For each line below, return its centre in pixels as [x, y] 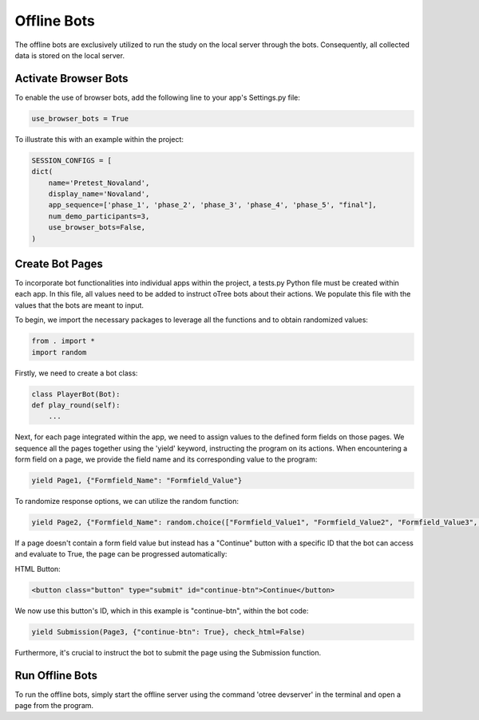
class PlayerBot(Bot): [76, 394]
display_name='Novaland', [99, 194]
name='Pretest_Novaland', [99, 183]
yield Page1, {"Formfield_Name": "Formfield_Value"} [137, 481]
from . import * [63, 341]
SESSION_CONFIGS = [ [71, 160]
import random [59, 352]
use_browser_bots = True [80, 118]
